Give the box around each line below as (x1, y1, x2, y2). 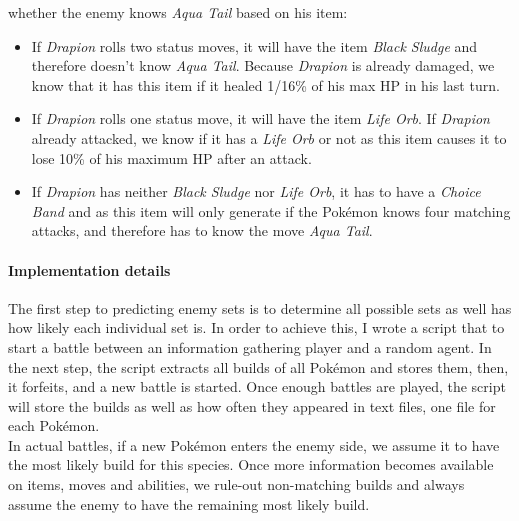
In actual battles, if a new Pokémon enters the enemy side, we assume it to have (8, 434, 500, 455)
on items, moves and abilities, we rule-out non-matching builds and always (8, 474, 465, 495)
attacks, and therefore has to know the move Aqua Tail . (31, 220, 373, 241)
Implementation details (8, 259, 171, 280)
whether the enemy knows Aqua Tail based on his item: (8, 2, 348, 22)
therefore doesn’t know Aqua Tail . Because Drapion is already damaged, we (31, 55, 495, 76)
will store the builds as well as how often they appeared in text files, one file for (8, 395, 496, 416)
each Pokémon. (8, 415, 100, 436)
